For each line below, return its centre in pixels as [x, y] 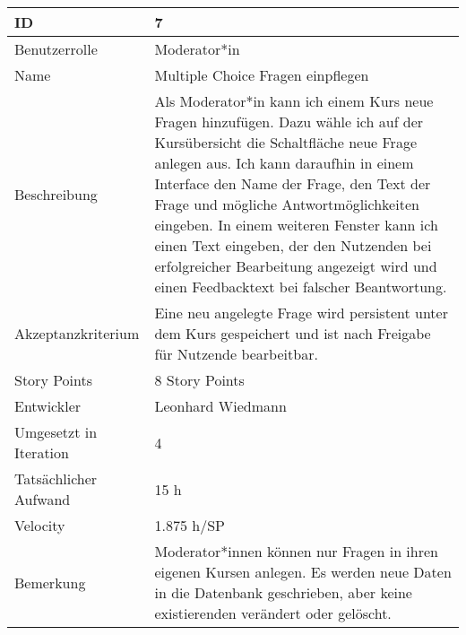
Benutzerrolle [56, 49]
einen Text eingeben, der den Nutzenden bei [293, 245]
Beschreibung [56, 194]
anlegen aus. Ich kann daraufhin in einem [284, 163]
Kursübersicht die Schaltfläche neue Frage [285, 142]
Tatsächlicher [56, 478]
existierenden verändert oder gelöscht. [273, 613]
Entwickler [48, 406]
